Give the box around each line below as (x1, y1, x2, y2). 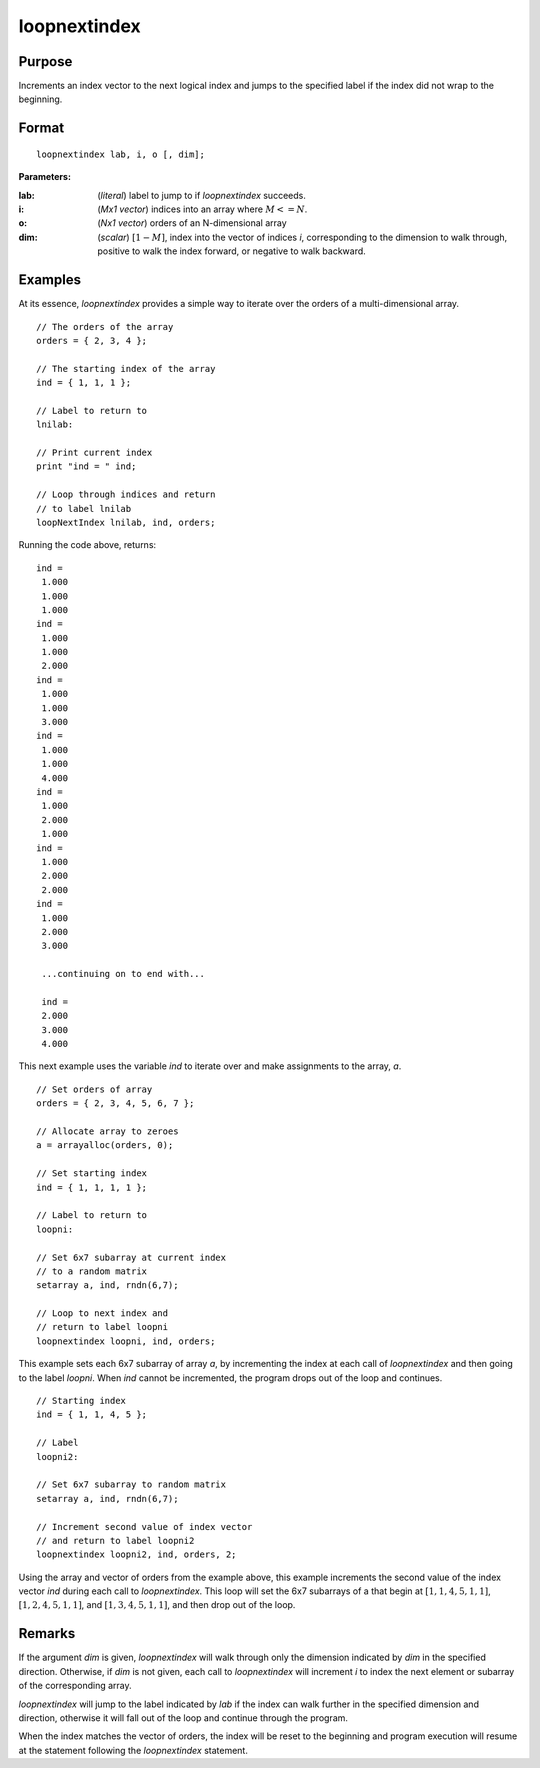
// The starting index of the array (36, 363, 216, 374)
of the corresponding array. (18, 1680, 132, 1692)
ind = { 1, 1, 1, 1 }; (36, 1181, 148, 1193)
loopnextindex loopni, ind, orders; (36, 1335, 216, 1347)
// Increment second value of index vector (36, 1521, 253, 1532)
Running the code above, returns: (18, 539, 157, 551)
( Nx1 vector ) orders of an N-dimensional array (97, 217, 287, 229)
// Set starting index (36, 1168, 148, 1179)
